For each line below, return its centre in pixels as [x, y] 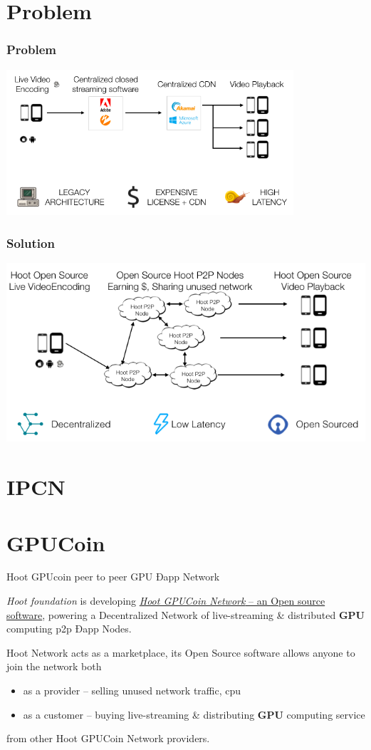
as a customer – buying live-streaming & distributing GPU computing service [194, 714]
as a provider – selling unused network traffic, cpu [132, 691]
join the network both [54, 666]
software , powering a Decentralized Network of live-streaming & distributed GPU [185, 614]
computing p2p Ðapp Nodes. [69, 629]
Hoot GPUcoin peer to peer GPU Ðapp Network [113, 577]
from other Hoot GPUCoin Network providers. [108, 738]
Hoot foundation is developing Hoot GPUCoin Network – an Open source [166, 601]
